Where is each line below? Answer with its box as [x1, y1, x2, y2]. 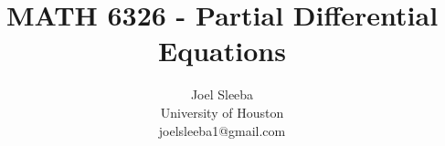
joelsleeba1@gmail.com [158, 120, 286, 140]
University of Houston [160, 102, 284, 121]
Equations [158, 32, 286, 69]
